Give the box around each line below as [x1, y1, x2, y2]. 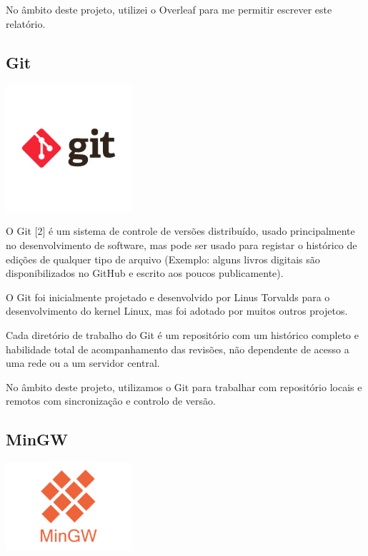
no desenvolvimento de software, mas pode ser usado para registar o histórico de [6, 237, 357, 252]
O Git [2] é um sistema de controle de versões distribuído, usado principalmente [6, 223, 355, 238]
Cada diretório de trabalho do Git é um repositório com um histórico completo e [6, 327, 359, 342]
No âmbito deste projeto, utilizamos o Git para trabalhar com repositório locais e [6, 379, 362, 394]
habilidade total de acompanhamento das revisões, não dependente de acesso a [6, 341, 349, 356]
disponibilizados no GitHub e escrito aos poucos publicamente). [6, 266, 284, 280]
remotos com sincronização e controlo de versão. [6, 393, 216, 408]
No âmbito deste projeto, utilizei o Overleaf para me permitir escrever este [6, 2, 332, 16]
